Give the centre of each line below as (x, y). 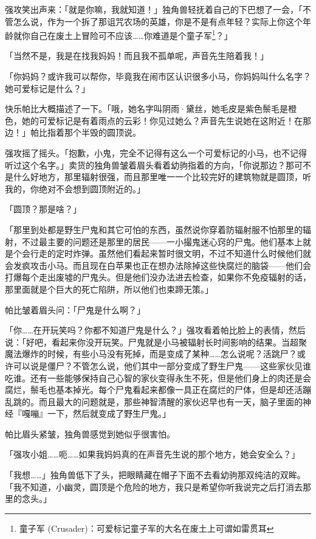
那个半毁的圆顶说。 (102, 132)
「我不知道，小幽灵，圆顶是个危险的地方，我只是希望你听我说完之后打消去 (154, 486)
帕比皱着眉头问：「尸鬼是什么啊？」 (75, 309)
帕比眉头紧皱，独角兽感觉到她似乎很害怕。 (90, 433)
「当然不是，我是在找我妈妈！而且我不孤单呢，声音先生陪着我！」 (137, 56)
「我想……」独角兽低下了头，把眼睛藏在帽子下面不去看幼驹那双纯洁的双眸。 (155, 475)
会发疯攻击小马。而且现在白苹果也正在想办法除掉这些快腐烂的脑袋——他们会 (158, 265)
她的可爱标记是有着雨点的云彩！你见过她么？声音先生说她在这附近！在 (162, 120)
